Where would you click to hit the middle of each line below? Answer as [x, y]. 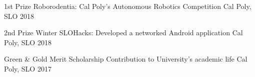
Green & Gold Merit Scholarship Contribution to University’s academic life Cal [126, 59]
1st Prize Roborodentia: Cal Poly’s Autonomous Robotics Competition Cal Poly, [128, 6]
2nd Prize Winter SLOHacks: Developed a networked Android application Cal [123, 33]
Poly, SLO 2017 [28, 68]
